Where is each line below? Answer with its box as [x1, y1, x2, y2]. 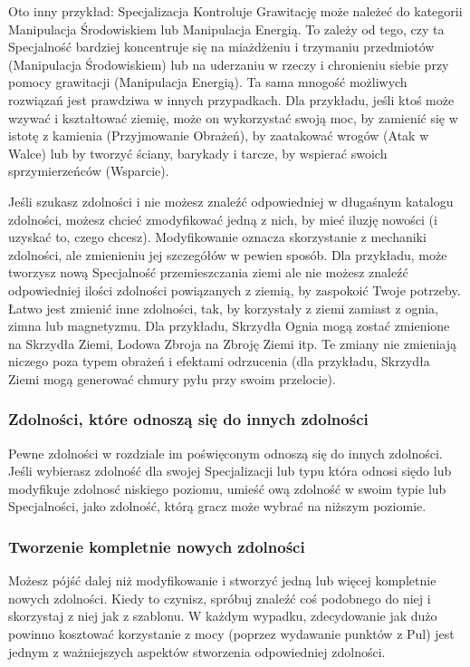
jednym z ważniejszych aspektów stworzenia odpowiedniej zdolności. [8, 642, 386, 661]
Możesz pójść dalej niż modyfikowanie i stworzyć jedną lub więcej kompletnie [8, 571, 436, 590]
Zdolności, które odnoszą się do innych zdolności [8, 408, 369, 430]
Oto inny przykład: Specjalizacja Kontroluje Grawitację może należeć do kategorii [8, 2, 463, 20]
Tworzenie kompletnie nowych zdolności [8, 535, 305, 557]
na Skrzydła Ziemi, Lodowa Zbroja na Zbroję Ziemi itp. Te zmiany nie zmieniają [8, 333, 457, 353]
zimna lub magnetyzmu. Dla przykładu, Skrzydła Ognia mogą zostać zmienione [8, 316, 450, 335]
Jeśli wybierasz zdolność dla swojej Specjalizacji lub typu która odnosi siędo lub [8, 461, 452, 480]
